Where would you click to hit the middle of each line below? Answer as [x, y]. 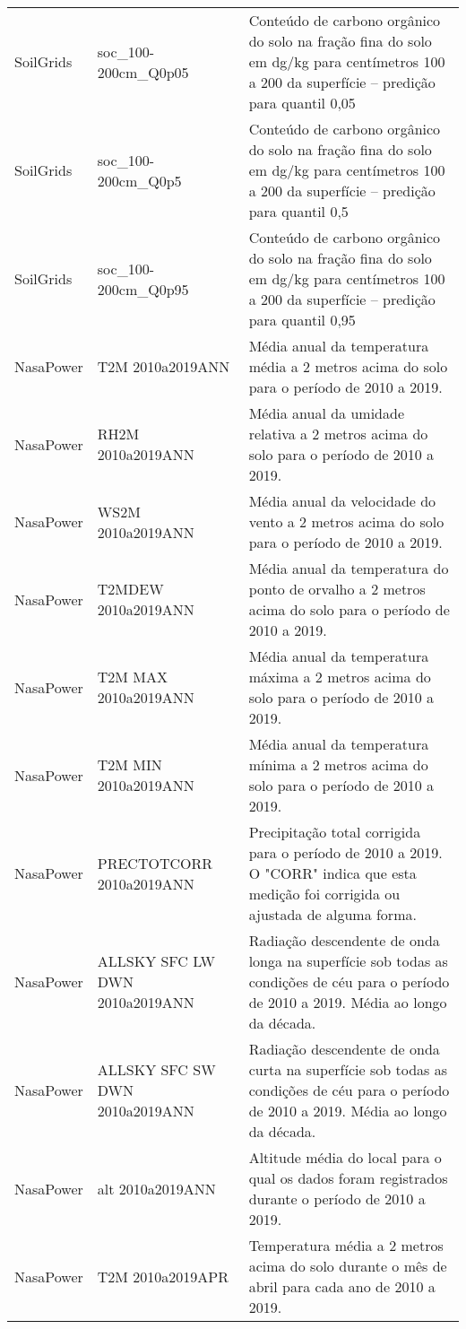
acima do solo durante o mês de [348, 1266]
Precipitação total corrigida [335, 832]
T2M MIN [129, 764]
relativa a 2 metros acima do [338, 434]
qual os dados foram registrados [348, 1178]
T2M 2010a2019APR [163, 1276]
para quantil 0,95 [302, 320]
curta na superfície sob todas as [348, 1069]
